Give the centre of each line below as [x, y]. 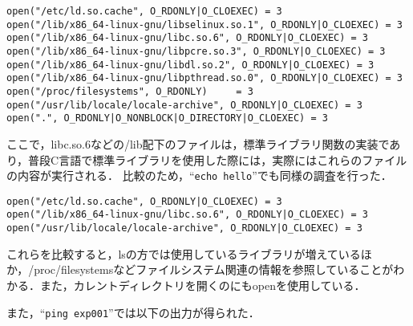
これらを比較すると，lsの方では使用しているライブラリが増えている [184, 253]
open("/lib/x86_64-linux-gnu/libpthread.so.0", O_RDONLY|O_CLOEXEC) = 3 [204, 78]
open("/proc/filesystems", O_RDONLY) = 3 [130, 91]
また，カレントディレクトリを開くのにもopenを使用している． [202, 285]
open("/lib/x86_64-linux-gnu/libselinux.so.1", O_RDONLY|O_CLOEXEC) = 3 [204, 24]
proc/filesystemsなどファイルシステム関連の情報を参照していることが [214, 269]
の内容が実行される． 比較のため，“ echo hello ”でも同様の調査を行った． [199, 175]
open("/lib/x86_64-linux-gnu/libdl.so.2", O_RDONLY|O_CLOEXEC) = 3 [190, 65]
